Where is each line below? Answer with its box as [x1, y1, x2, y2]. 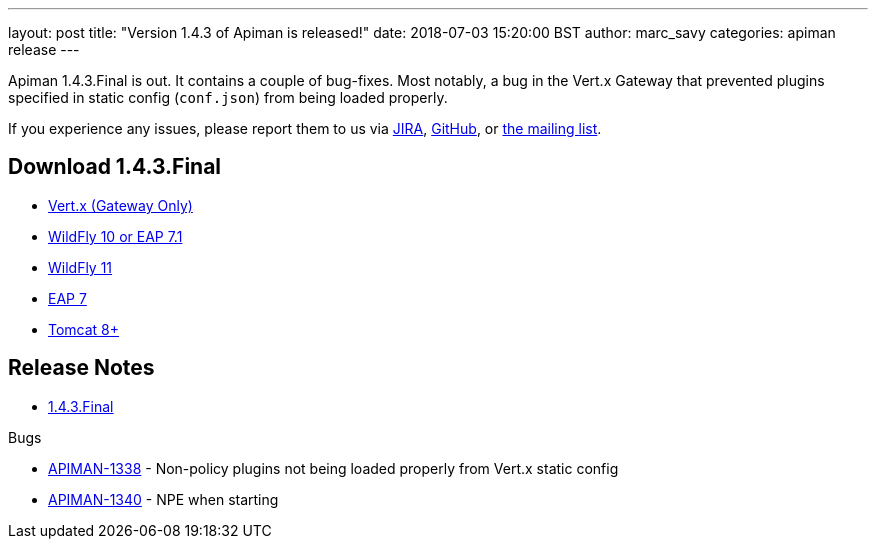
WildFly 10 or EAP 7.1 [48, 227, 183, 245]
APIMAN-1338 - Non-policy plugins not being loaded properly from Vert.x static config [48, 459, 619, 477]
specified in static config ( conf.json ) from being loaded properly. [8, 89, 448, 106]
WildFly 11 [48, 258, 113, 276]
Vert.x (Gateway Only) [48, 196, 193, 214]
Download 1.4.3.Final [8, 154, 222, 180]
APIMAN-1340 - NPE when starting [48, 490, 279, 508]
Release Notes [8, 355, 155, 381]
